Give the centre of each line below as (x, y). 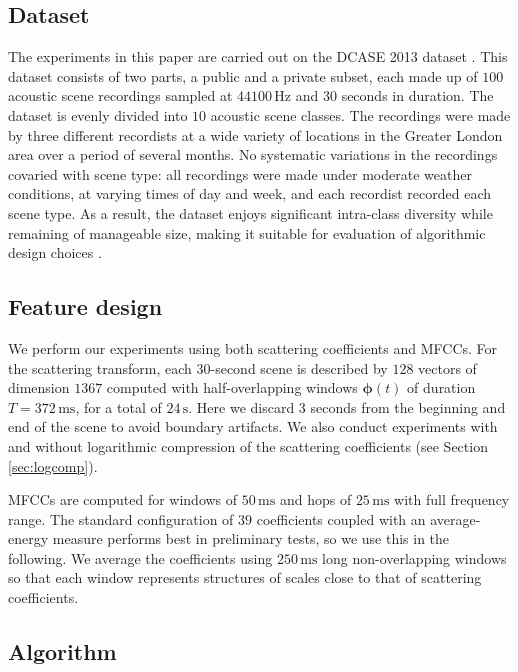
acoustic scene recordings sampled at (120, 95)
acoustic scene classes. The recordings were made (360, 114)
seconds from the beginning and (408, 406)
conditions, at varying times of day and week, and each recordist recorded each (250, 193)
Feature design (85, 306)
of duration (441, 387)
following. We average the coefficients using (140, 557)
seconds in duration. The (417, 95)
